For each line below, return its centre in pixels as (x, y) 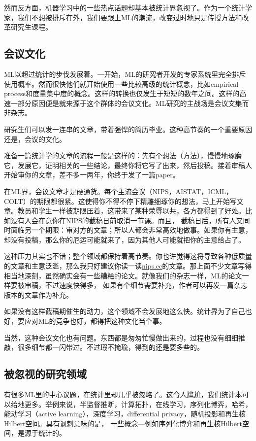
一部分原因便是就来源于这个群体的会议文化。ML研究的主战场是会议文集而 (130, 103)
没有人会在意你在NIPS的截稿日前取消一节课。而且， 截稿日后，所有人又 (127, 220)
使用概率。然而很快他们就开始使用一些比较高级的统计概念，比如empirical (121, 84)
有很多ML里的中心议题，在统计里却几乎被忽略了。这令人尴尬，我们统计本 (123, 394)
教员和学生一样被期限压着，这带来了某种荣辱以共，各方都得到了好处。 (131, 211)
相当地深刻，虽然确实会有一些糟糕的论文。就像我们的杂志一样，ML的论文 (123, 275)
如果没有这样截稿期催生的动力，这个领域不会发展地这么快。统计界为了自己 (125, 311)
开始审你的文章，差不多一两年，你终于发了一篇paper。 (92, 175)
